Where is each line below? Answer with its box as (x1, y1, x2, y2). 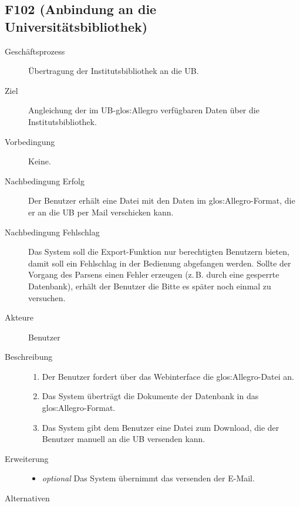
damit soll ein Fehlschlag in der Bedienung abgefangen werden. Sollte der (28, 257, 291, 269)
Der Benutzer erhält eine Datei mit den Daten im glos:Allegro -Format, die (28, 194, 295, 207)
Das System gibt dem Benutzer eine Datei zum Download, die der (42, 421, 279, 433)
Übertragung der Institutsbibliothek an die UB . (28, 65, 199, 77)
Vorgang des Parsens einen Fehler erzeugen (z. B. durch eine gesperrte (28, 268, 279, 281)
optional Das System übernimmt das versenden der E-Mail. (42, 472, 255, 484)
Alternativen (5, 492, 50, 504)
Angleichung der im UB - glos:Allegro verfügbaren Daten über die (28, 104, 259, 116)
